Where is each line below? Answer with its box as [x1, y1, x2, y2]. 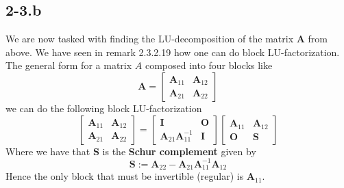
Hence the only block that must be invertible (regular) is [5, 169, 244, 183]
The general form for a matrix [5, 58, 132, 72]
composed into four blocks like [145, 58, 273, 72]
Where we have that [5, 144, 90, 158]
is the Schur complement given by [102, 144, 256, 158]
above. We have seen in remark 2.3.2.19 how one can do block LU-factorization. [5, 44, 340, 59]
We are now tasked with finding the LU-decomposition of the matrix [5, 31, 294, 46]
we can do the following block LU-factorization [5, 100, 202, 115]
